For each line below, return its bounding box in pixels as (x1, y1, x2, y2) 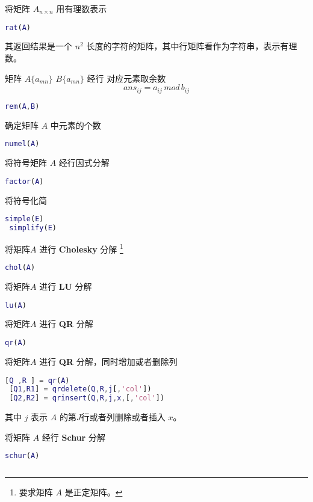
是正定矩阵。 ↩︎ (64, 486, 123, 498)
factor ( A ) (5, 177, 44, 186)
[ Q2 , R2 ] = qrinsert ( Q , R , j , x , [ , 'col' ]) (9, 394, 165, 403)
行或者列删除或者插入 (81, 411, 166, 423)
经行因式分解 (58, 156, 110, 169)
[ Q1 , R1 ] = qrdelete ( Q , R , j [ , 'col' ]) (9, 385, 152, 394)
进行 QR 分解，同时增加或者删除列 (39, 355, 178, 367)
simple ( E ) (5, 215, 44, 224)
